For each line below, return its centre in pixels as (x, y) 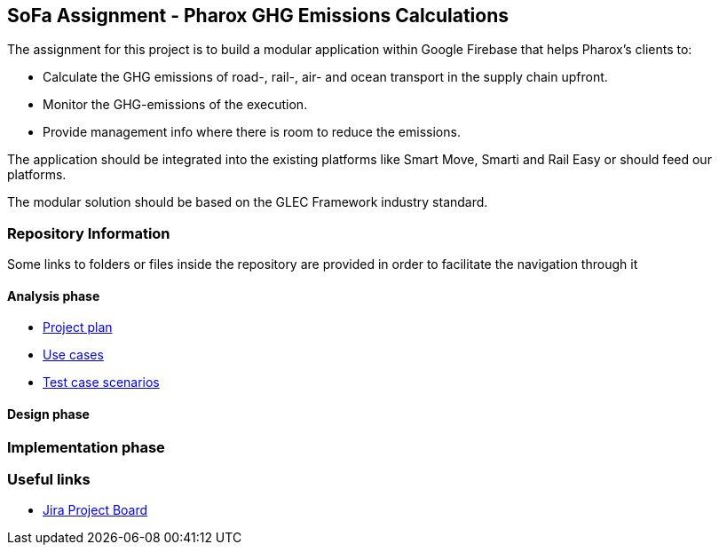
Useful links (49, 479)
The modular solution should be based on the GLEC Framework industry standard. (248, 202)
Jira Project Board (95, 510)
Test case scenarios (101, 382)
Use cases (73, 355)
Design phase (48, 414)
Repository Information (89, 233)
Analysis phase (54, 296)
